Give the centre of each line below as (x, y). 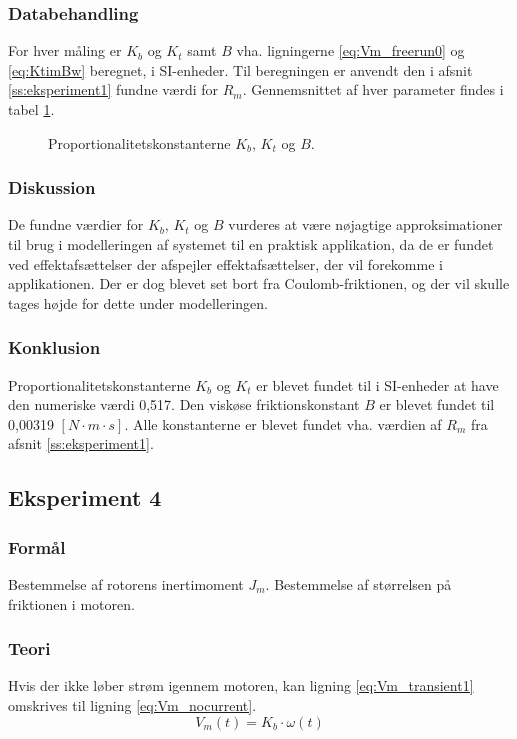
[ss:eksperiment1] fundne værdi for (113, 89)
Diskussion (52, 187)
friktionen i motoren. (71, 603)
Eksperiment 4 (85, 497)
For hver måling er (65, 50)
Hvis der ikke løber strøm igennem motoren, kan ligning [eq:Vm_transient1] (241, 685)
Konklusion (54, 347)
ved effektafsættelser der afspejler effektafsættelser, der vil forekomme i (225, 263)
